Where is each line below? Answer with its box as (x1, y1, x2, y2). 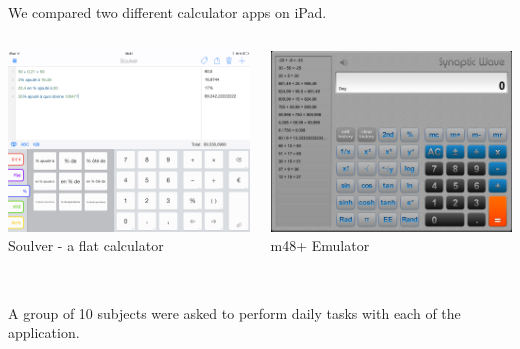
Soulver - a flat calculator (8, 235, 164, 256)
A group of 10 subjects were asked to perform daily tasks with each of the (8, 302, 461, 323)
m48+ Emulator (270, 235, 370, 256)
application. (8, 322, 80, 343)
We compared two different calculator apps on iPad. (8, 2, 327, 22)
